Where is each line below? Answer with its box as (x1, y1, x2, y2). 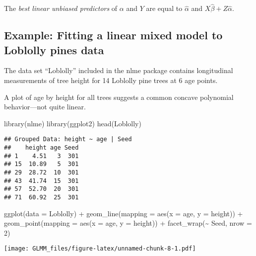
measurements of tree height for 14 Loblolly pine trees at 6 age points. (4, 75, 218, 85)
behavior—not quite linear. (4, 101, 86, 112)
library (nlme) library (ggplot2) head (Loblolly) (4, 118, 141, 128)
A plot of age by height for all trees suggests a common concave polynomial (4, 91, 234, 102)
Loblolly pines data (4, 42, 104, 57)
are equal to (146, 3, 183, 13)
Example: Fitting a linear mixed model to (4, 27, 223, 43)
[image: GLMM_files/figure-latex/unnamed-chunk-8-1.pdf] (4, 245, 196, 253)
